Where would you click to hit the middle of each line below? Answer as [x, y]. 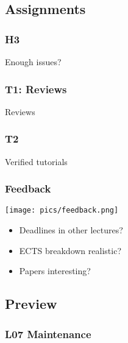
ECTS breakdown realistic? [70, 250]
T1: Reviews [36, 89]
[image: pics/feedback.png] [62, 210]
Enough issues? [33, 62]
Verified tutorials [36, 161]
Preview [31, 304]
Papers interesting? [55, 271]
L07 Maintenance [48, 334]
